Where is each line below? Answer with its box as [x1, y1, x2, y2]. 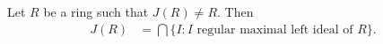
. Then [217, 3, 254, 20]
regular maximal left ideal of [196, 23, 353, 36]
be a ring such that [43, 3, 149, 20]
